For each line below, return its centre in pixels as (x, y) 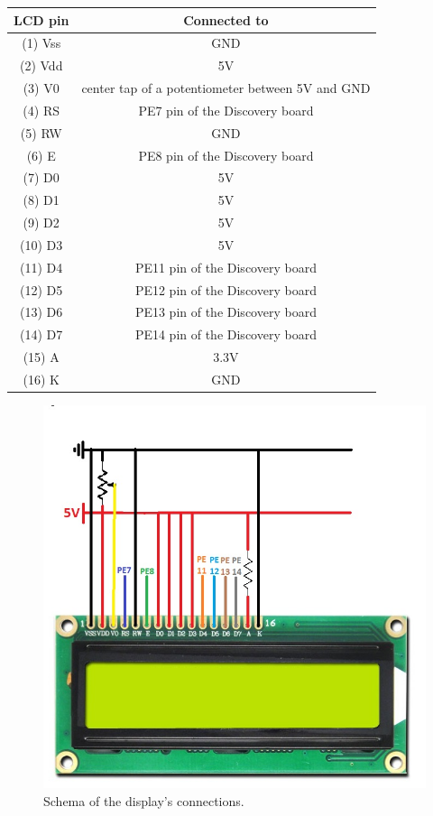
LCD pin (41, 19)
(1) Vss (41, 43)
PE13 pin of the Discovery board (226, 312)
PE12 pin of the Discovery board (226, 289)
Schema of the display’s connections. (144, 800)
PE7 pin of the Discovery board (226, 110)
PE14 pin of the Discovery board (226, 334)
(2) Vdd (41, 65)
